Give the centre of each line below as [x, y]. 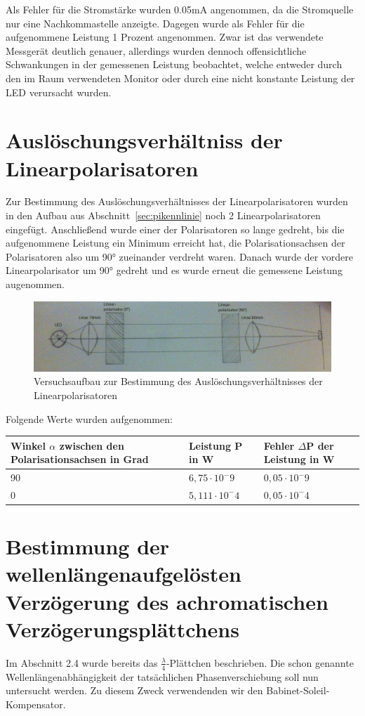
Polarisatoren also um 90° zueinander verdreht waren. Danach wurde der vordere [180, 256]
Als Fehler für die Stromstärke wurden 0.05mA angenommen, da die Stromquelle [180, 9]
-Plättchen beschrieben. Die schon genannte [260, 662]
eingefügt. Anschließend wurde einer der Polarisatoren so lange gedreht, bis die [175, 229]
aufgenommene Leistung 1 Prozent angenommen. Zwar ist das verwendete [165, 37]
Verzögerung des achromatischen [167, 601]
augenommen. [35, 284]
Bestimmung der [88, 546]
